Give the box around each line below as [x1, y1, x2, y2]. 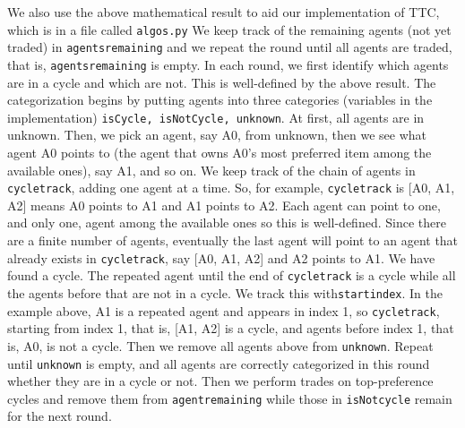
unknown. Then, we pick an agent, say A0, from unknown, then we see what [7, 125, 427, 144]
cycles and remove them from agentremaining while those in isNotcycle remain [7, 389, 452, 407]
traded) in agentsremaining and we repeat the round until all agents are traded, [7, 38, 452, 56]
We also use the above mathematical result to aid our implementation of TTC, [7, 3, 440, 21]
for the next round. [7, 407, 112, 425]
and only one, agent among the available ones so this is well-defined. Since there [7, 213, 446, 232]
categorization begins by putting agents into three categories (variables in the [7, 90, 433, 109]
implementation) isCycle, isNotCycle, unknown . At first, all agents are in [7, 107, 425, 126]
